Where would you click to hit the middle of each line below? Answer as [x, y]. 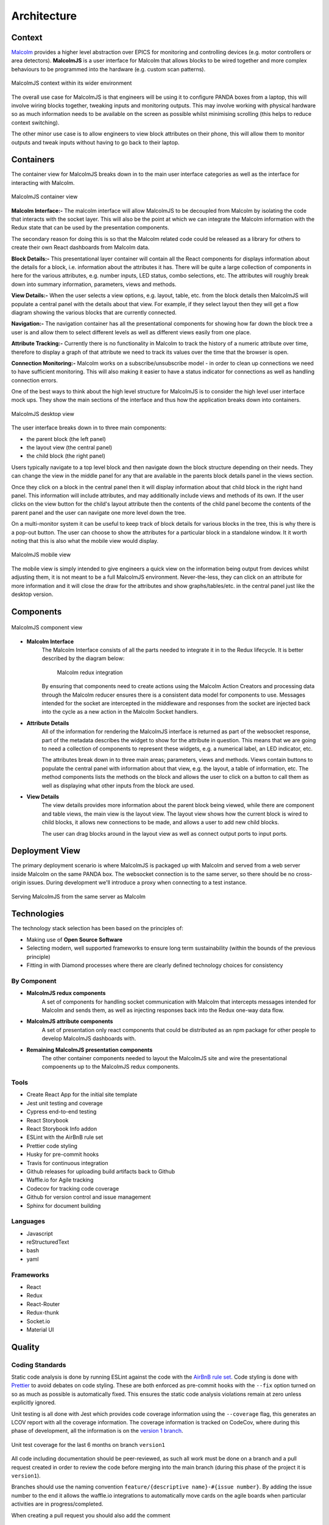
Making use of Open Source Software [75, 939]
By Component [34, 981]
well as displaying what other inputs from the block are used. [118, 785]
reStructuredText [48, 1242]
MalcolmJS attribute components [70, 1021]
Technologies [38, 914]
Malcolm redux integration [90, 672]
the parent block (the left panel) [66, 439]
